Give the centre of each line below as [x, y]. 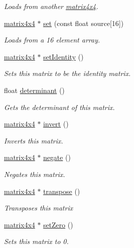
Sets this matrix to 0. [36, 241]
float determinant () [34, 90]
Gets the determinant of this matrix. [60, 107]
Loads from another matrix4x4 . [51, 6]
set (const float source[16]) [83, 23]
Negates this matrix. [35, 174]
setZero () [58, 224]
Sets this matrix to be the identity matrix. [67, 73]
